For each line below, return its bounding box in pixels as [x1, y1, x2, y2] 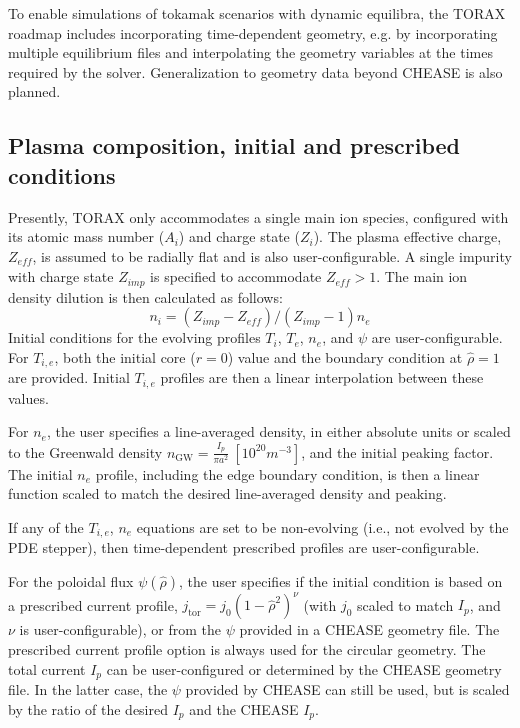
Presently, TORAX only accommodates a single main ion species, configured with [8, 206, 509, 227]
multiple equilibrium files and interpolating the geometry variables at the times [8, 42, 493, 63]
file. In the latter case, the [8, 679, 168, 700]
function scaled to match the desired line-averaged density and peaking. [8, 483, 447, 504]
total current [8, 658, 86, 679]
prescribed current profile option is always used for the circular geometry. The [8, 638, 486, 659]
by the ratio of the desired [8, 698, 168, 719]
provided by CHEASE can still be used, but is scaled [185, 679, 510, 700]
